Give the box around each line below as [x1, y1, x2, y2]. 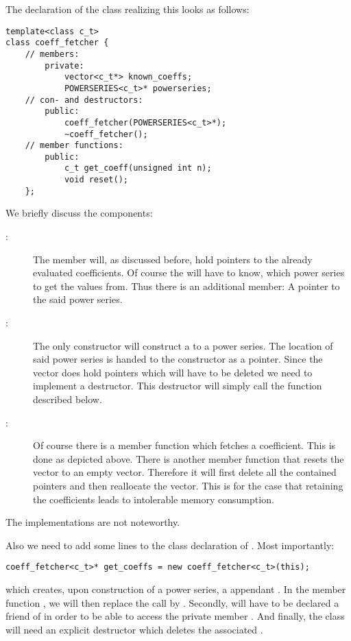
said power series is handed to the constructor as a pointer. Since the [33, 352, 323, 366]
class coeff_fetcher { [5, 38, 109, 48]
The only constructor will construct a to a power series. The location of [33, 338, 333, 352]
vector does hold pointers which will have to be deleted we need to [33, 365, 313, 379]
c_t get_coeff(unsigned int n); [64, 163, 212, 173]
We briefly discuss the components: [5, 206, 153, 220]
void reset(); [64, 175, 128, 185]
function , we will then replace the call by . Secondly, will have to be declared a [5, 595, 339, 609]
